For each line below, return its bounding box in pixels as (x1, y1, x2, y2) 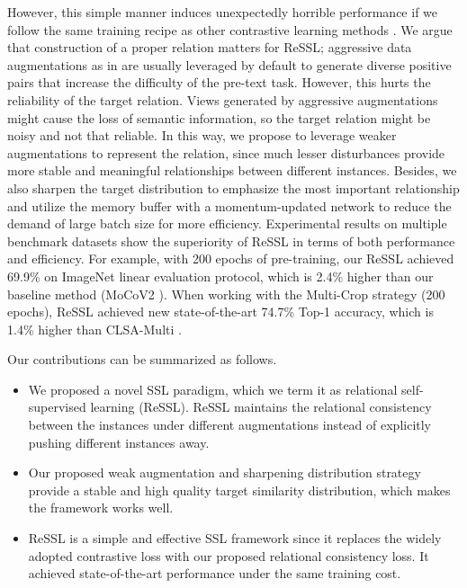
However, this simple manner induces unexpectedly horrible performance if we (7, 3, 438, 21)
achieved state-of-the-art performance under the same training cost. (28, 564, 401, 583)
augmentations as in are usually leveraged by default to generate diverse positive (7, 55, 452, 74)
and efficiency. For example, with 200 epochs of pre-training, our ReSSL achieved (7, 249, 454, 268)
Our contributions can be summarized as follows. (7, 350, 277, 369)
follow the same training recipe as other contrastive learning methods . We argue (7, 20, 453, 39)
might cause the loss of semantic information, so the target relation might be (7, 108, 431, 127)
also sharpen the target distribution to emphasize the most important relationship (7, 178, 460, 197)
